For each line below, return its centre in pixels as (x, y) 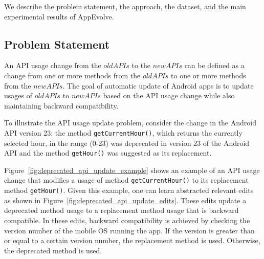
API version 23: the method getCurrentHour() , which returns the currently (123, 132)
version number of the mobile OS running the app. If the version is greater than (129, 230)
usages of (18, 95)
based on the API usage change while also (169, 95)
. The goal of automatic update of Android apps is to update (158, 85)
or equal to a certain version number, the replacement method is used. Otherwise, (132, 240)
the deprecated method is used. (53, 250)
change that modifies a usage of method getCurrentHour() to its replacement (126, 180)
